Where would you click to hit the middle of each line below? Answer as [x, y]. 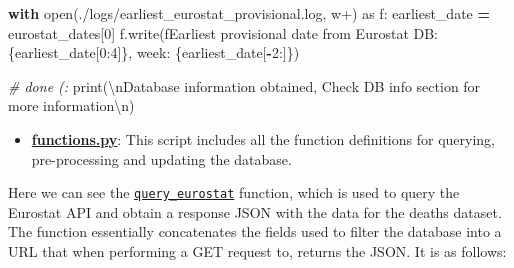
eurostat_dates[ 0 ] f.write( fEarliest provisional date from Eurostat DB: [223, 32]
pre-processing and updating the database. [161, 158]
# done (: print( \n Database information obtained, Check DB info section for [244, 85]
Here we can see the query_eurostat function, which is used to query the [234, 192]
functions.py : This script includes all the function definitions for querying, [263, 138]
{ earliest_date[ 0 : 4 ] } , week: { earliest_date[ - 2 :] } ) [154, 52]
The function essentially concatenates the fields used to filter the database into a [255, 231]
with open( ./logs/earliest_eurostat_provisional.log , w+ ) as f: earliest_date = [249, 13]
